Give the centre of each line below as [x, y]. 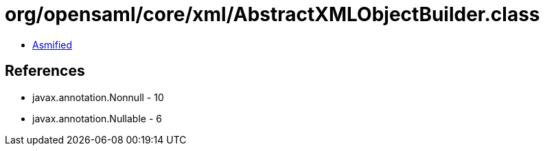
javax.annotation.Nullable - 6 [97, 118]
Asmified [53, 44]
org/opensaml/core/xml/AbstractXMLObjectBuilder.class [272, 14]
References [45, 71]
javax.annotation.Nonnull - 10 [98, 97]
